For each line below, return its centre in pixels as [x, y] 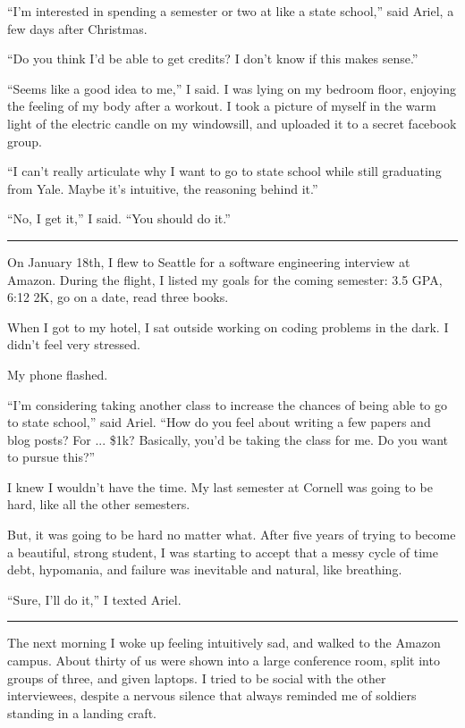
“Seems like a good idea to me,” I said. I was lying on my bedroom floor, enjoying [232, 88]
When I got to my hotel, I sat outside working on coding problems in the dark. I [228, 326]
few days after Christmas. [77, 28]
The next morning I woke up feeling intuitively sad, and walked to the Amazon [224, 643]
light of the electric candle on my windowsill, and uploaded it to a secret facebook [232, 123]
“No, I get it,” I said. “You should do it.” [119, 218]
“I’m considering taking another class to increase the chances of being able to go [228, 404]
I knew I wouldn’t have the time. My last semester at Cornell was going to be [220, 486]
